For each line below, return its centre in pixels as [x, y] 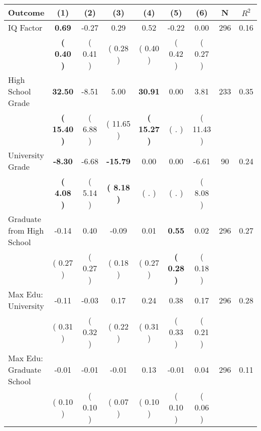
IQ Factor [25, 27]
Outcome [26, 12]
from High [26, 230]
